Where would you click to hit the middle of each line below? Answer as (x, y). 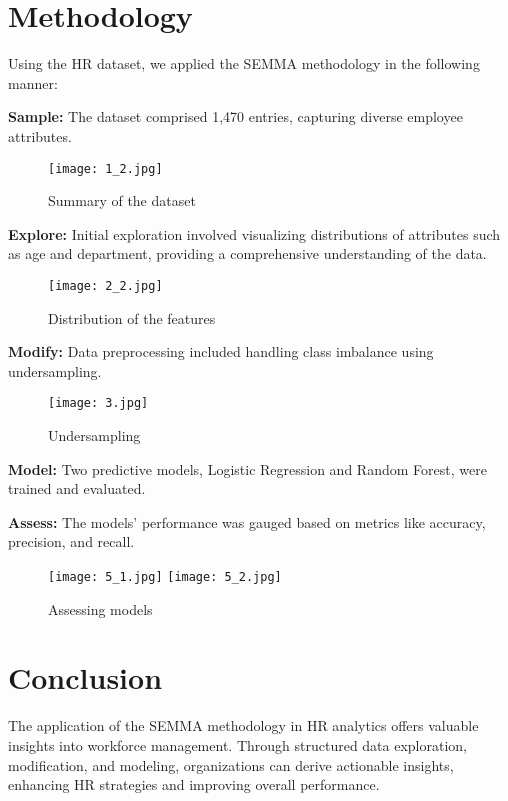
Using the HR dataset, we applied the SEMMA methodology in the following (244, 63)
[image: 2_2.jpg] (105, 285)
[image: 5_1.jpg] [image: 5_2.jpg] (165, 577)
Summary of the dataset (122, 200)
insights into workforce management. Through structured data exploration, (238, 744)
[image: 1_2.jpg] (105, 168)
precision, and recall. (71, 541)
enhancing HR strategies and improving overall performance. (194, 784)
